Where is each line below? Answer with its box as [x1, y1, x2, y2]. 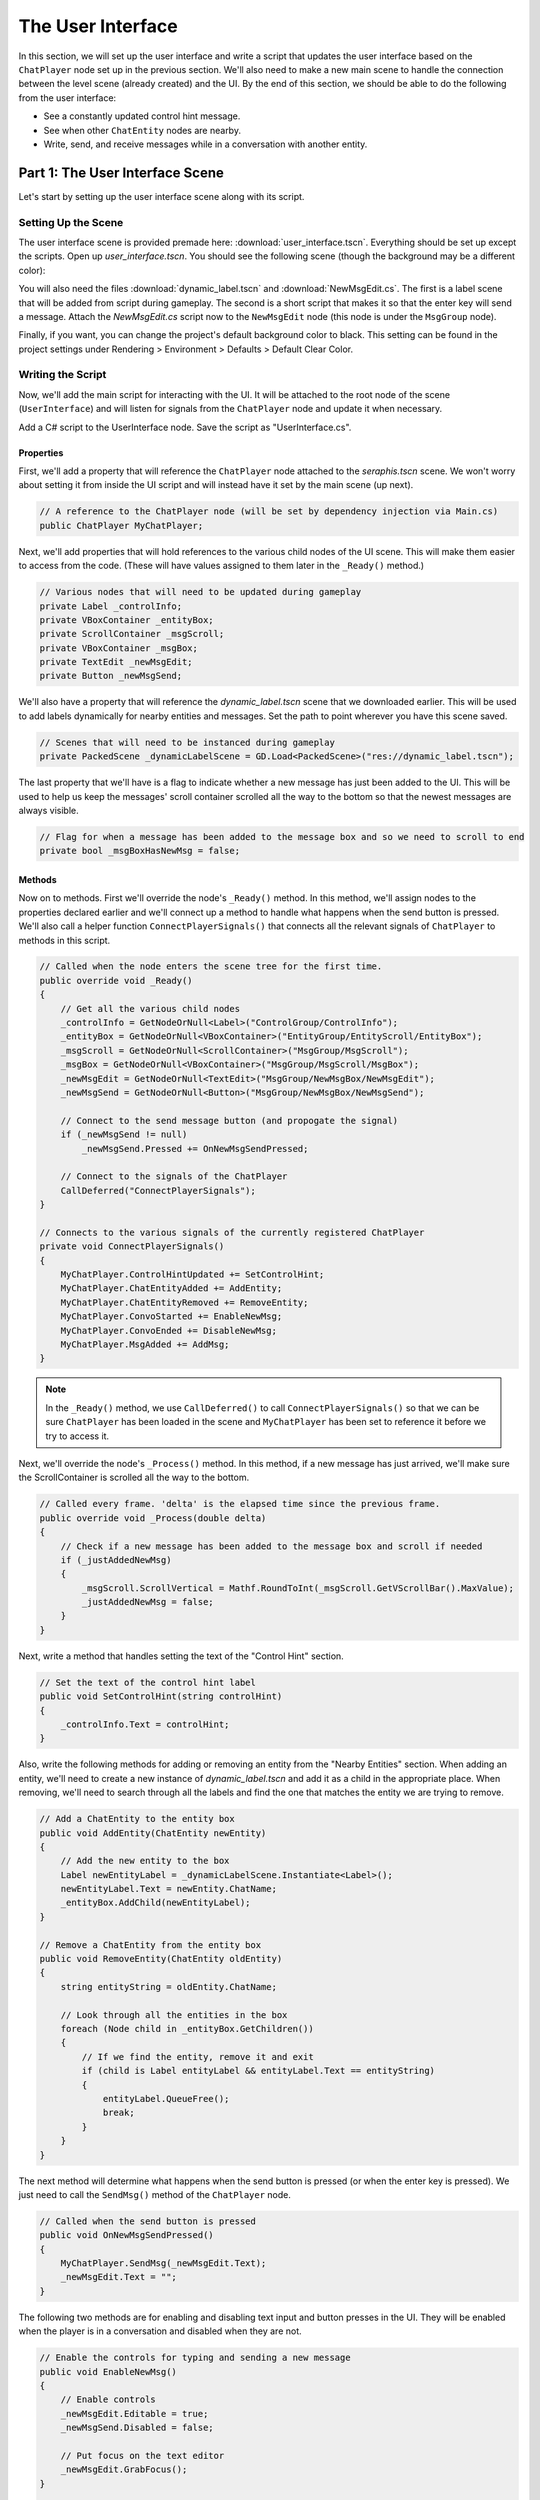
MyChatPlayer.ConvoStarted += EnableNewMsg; [60, 1311, 283, 1322]
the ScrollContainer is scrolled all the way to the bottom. [18, 1471, 250, 1484]
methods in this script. [18, 934, 111, 946]
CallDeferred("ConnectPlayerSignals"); [60, 1185, 257, 1196]
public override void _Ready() [39, 975, 194, 986]
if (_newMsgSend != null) [60, 1129, 188, 1140]
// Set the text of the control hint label [39, 1676, 257, 1688]
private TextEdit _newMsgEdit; [39, 656, 194, 668]
